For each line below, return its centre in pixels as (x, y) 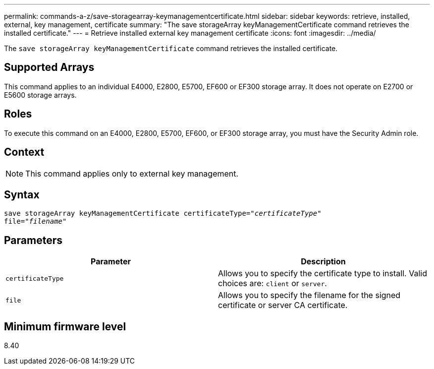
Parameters (33, 240)
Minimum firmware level (65, 326)
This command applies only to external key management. (132, 173)
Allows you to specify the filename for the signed (309, 295)
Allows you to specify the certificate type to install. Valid (323, 274)
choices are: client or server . (272, 283)
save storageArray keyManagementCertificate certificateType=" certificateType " (163, 214)
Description (323, 262)
